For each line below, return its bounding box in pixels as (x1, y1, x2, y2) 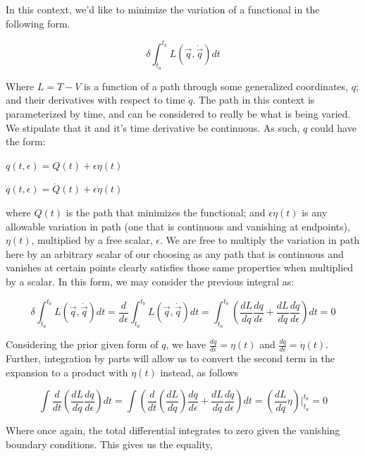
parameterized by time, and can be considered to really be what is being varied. (6, 106, 351, 121)
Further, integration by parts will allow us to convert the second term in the (6, 351, 335, 366)
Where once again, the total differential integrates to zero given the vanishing (6, 423, 340, 438)
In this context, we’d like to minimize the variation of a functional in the (6, 2, 320, 16)
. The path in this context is (192, 92, 315, 107)
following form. (6, 16, 70, 30)
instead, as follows (160, 364, 239, 379)
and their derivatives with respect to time (6, 92, 185, 107)
